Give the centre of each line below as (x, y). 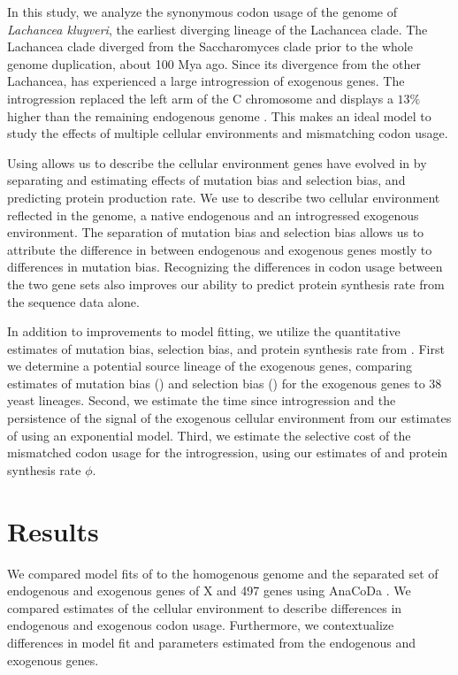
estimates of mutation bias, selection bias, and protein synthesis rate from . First (226, 348)
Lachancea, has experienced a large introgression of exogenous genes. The (206, 81)
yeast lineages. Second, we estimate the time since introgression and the (202, 400)
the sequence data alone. (73, 301)
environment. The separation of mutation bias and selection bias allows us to (216, 232)
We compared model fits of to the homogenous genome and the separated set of (223, 573)
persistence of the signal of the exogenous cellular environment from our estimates (229, 418)
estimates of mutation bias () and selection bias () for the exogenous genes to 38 (225, 383)
